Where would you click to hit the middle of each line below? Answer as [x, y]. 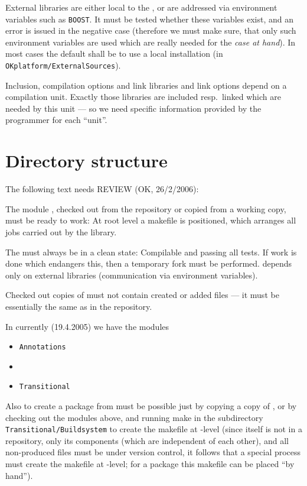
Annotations [43, 347]
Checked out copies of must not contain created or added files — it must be [142, 295]
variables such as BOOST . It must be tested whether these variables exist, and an [149, 19]
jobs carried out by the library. [61, 231]
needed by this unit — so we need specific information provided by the [133, 108]
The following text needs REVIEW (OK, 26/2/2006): [102, 189]
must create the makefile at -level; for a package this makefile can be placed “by [150, 464]
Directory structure [86, 161]
